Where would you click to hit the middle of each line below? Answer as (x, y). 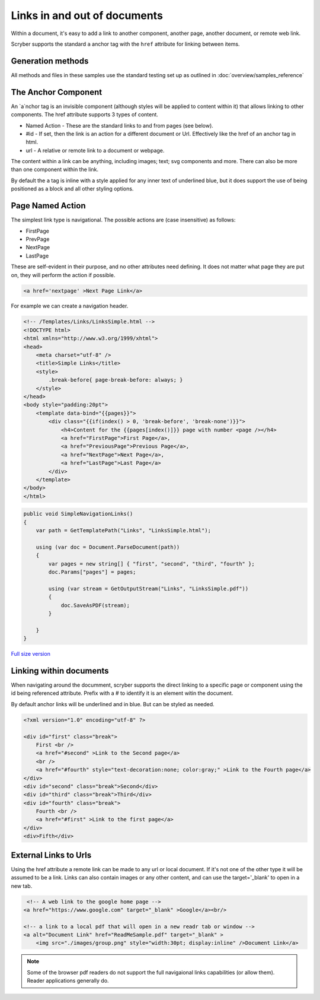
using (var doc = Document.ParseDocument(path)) (108, 547)
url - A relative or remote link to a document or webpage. (95, 150)
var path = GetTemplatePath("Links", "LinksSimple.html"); (124, 531)
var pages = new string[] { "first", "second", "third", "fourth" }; (151, 564)
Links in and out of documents (87, 15)
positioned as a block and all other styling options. (72, 189)
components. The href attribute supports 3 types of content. (84, 115)
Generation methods (50, 61)
